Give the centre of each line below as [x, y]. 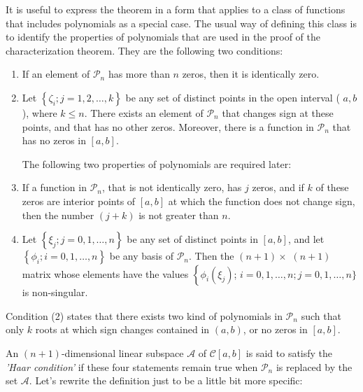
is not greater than [179, 215]
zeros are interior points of [79, 201]
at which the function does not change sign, [262, 201]
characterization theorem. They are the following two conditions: [144, 50]
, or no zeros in [275, 329]
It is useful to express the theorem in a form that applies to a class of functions [176, 9]
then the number [58, 215]
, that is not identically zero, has [172, 187]
